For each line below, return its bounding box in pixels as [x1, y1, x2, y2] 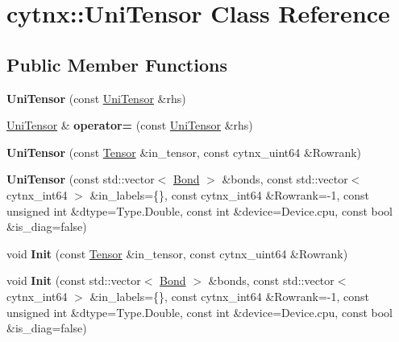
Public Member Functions [6, 52, 227, 76]
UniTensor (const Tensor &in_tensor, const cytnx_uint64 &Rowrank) [6, 143, 362, 160]
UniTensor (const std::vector [6, 171, 155, 187]
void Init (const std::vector [6, 272, 141, 289]
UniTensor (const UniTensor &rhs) [6, 89, 186, 106]
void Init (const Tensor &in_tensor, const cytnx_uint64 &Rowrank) [6, 245, 348, 262]
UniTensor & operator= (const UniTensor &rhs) [6, 117, 253, 134]
